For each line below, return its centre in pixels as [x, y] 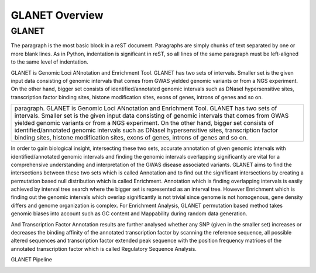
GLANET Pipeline [32, 260]
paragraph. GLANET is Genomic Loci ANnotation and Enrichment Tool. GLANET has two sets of [146, 108]
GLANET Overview [57, 15]
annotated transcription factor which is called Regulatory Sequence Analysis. [104, 249]
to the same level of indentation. [50, 62]
